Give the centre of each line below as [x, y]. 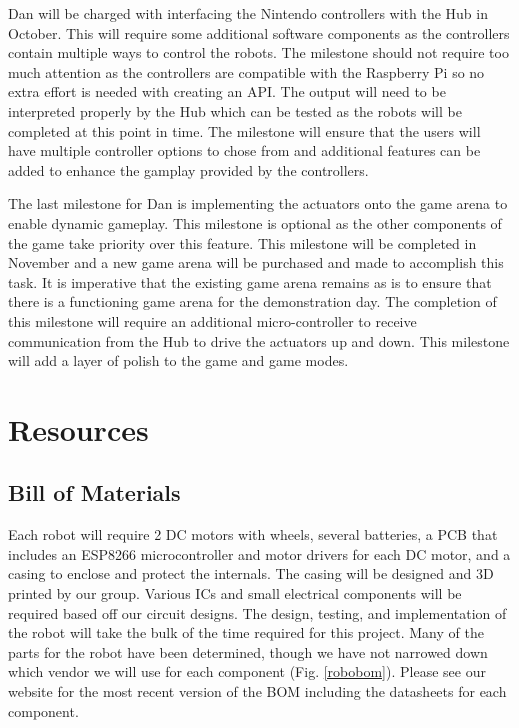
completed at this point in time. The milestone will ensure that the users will [244, 130]
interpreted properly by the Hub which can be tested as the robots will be [235, 110]
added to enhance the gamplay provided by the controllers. [188, 169]
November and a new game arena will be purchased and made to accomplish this [256, 262]
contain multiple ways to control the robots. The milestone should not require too [258, 52]
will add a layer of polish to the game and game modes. [178, 360]
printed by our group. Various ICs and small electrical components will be [235, 593]
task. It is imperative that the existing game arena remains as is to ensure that [250, 281]
